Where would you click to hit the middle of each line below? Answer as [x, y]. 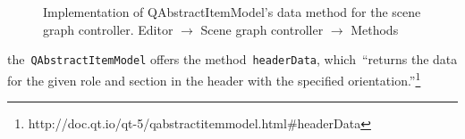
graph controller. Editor [108, 29]
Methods [375, 29]
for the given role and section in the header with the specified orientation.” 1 [214, 78]
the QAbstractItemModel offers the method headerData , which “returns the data [232, 59]
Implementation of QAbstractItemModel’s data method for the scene [232, 12]
